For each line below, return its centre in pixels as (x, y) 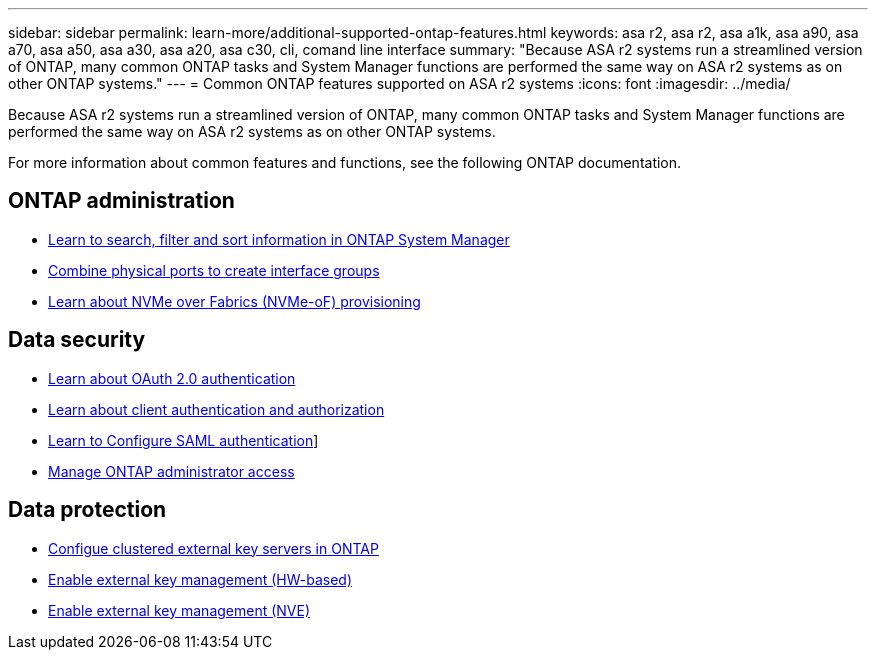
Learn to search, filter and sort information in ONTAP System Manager (279, 239)
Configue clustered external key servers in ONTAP (213, 548)
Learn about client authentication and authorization (216, 409)
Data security (77, 340)
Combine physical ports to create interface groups (214, 270)
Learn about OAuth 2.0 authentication (172, 378)
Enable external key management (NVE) (179, 610)
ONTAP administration (121, 201)
